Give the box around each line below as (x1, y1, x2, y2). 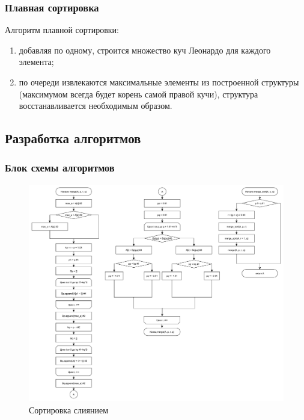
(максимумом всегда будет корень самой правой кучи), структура (19, 87, 258, 100)
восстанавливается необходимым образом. (19, 99, 172, 112)
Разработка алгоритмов (5, 129, 141, 147)
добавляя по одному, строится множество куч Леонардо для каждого (19, 43, 271, 56)
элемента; (19, 55, 54, 68)
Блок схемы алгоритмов (5, 160, 115, 175)
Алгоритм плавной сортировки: (5, 23, 120, 36)
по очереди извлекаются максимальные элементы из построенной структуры (19, 76, 299, 88)
